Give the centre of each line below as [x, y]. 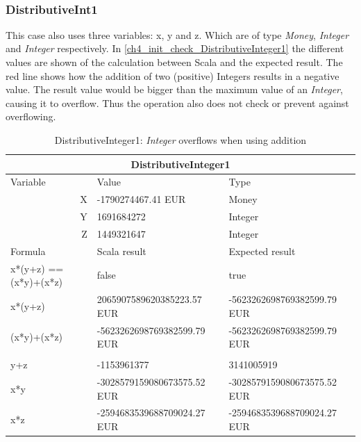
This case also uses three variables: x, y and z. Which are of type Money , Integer [177, 34]
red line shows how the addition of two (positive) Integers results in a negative [173, 75]
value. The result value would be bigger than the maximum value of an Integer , [174, 89]
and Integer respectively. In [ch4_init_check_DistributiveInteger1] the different [175, 48]
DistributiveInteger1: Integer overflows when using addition [180, 139]
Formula [28, 251]
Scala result [121, 251]
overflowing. [31, 116]
